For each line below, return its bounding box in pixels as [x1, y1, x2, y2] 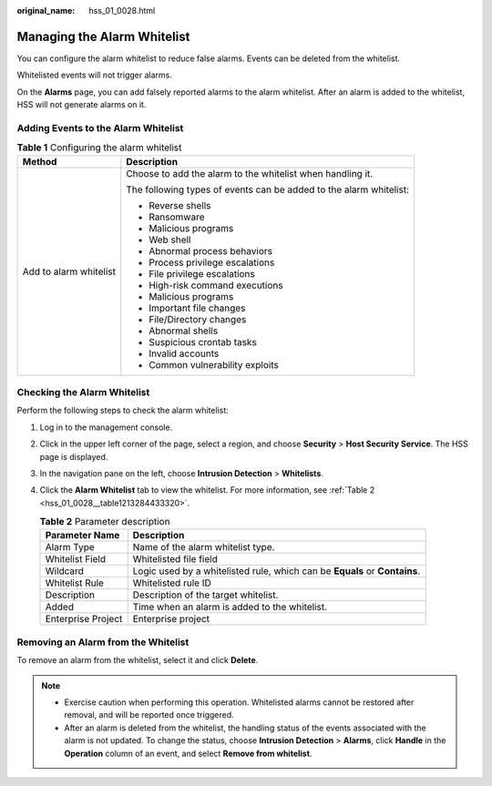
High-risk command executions [149, 279, 283, 291]
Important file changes [149, 301, 246, 314]
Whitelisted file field [132, 553, 218, 566]
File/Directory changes [149, 312, 247, 325]
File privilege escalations [149, 267, 255, 280]
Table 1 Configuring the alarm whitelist [16, 141, 182, 154]
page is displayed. [39, 451, 108, 462]
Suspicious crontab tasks [149, 335, 257, 348]
